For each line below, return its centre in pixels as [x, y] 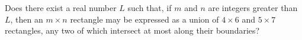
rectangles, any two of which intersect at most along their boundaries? [132, 30]
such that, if [150, 8]
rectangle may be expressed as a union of [144, 19]
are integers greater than [253, 8]
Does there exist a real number [61, 8]
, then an [27, 19]
